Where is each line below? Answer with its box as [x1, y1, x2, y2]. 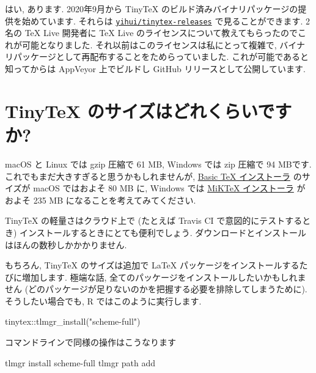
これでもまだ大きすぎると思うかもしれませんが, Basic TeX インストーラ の [5, 169, 302, 182]
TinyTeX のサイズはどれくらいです [5, 98, 292, 123]
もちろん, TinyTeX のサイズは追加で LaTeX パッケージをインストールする [5, 259, 299, 271]
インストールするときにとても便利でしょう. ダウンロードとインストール [20, 226, 306, 238]
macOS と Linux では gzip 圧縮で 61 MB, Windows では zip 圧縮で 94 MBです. [5, 157, 312, 170]
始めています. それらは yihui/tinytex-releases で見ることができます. [21, 14, 303, 27]
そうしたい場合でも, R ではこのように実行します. [5, 294, 202, 307]
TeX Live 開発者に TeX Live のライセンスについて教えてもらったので [24, 26, 298, 39]
